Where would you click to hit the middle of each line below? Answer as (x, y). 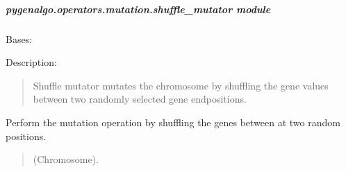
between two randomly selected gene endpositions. (140, 99)
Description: (31, 62)
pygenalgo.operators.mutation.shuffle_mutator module (138, 9)
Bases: (19, 38)
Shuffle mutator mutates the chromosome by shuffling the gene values (181, 85)
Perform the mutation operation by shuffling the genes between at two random (173, 122)
